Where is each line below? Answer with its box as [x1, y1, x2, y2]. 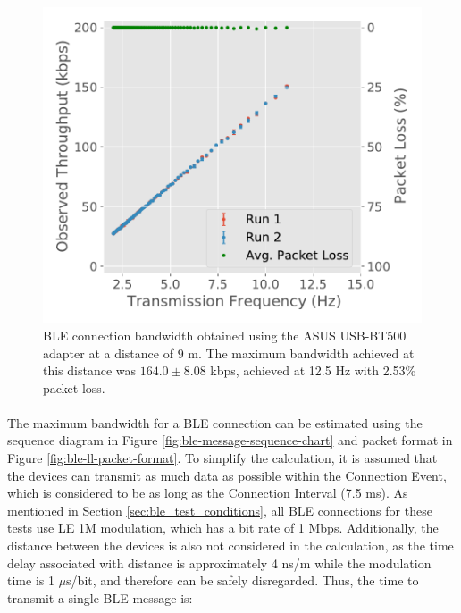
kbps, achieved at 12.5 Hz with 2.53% [210, 361, 416, 380]
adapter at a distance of [43, 343, 173, 362]
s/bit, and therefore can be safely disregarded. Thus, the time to [66, 571, 419, 590]
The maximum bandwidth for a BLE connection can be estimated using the [7, 413, 423, 432]
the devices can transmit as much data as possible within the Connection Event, [7, 466, 447, 484]
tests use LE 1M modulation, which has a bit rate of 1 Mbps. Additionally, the [7, 518, 439, 537]
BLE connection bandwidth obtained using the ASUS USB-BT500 [43, 325, 407, 344]
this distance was [43, 361, 137, 380]
